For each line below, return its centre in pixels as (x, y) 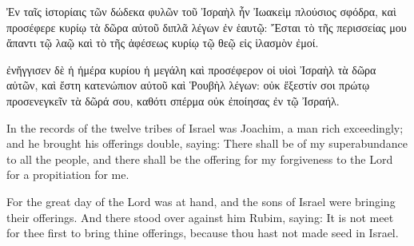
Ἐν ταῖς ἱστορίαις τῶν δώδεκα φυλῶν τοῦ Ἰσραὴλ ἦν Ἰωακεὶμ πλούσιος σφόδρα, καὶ (201, 11)
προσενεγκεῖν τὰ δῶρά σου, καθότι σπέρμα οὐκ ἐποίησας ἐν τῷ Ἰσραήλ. (173, 100)
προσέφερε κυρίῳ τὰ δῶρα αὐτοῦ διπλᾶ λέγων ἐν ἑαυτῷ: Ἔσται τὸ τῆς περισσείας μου (207, 27)
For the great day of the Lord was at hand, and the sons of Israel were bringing (201, 201)
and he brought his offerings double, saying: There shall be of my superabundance (207, 143)
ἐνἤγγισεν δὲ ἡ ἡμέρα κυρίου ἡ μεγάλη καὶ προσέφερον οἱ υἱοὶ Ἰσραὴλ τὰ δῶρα (191, 69)
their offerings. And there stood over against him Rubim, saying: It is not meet (200, 217)
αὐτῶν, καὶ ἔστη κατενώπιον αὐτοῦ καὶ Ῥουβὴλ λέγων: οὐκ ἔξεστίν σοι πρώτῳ (188, 85)
